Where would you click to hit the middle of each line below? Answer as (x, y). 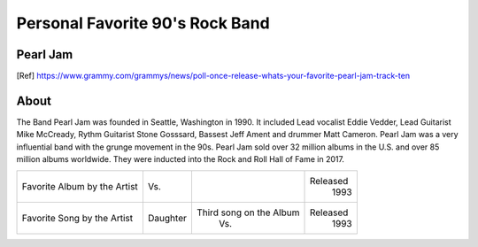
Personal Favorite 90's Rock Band (143, 23)
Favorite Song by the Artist (77, 218)
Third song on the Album (248, 212)
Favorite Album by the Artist (80, 186)
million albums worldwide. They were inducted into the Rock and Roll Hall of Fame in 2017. (181, 159)
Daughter (167, 218)
